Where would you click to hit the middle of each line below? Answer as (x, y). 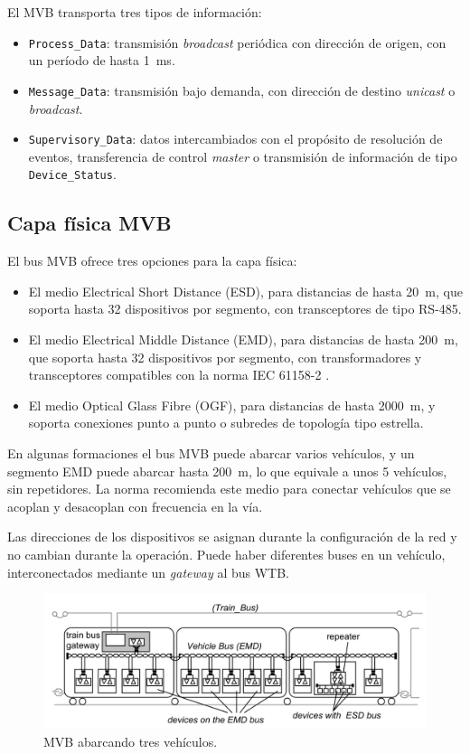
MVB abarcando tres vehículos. (131, 741)
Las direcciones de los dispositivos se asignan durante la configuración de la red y (232, 537)
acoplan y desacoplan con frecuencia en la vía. (135, 506)
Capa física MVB (89, 223)
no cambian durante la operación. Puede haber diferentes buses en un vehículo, (226, 554)
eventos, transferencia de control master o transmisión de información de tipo (243, 156)
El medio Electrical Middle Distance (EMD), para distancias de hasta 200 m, (243, 339)
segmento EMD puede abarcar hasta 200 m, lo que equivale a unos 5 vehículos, (227, 471)
